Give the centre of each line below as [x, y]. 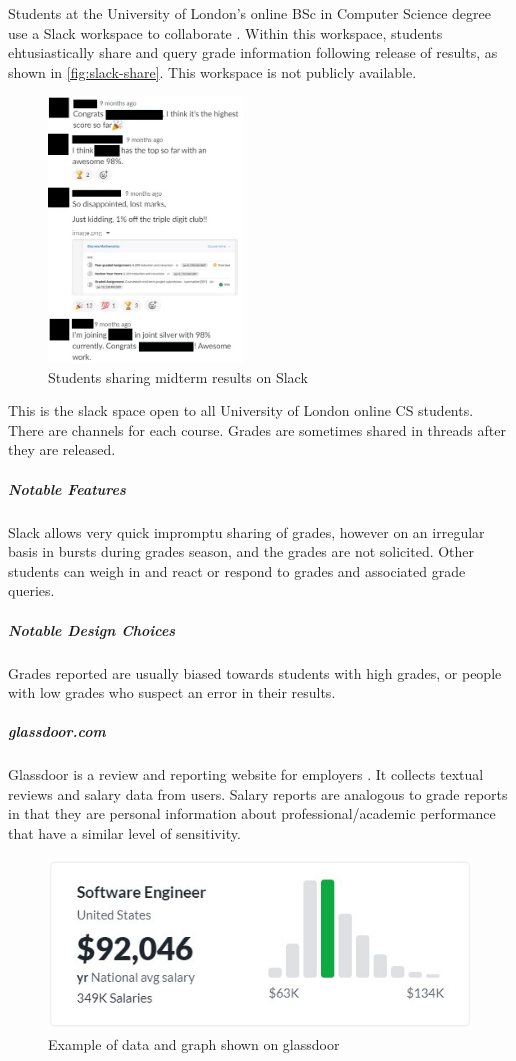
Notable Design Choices [92, 629]
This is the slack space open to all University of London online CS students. [241, 410]
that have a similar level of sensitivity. [124, 833]
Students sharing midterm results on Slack [178, 376]
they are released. [62, 449]
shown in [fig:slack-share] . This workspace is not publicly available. [212, 71]
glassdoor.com [57, 731]
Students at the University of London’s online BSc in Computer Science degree [249, 13]
